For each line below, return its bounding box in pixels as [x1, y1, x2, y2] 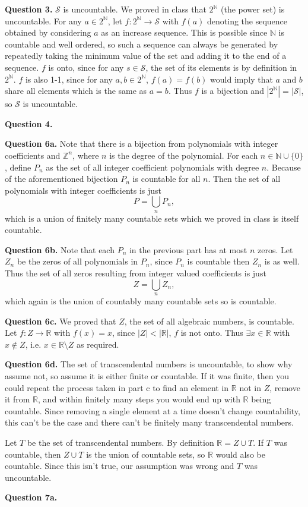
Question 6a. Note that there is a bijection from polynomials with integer [5, 137, 278, 150]
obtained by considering [5, 26, 91, 39]
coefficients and [5, 149, 61, 161]
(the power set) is [221, 3, 285, 15]
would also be [215, 448, 265, 460]
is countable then [187, 255, 250, 267]
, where [72, 149, 99, 161]
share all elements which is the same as [5, 84, 147, 97]
